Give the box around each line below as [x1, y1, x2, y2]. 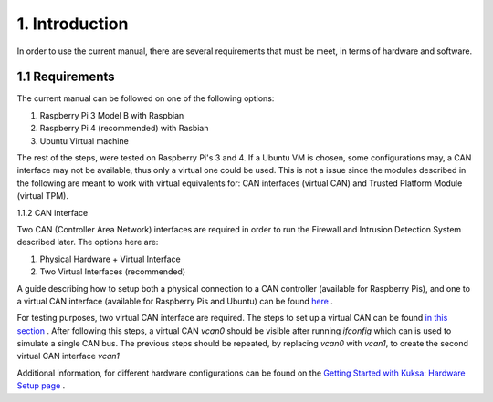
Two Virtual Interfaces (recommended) [39, 266, 186, 277]
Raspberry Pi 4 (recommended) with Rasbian [39, 123, 209, 134]
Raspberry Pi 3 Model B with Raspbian [39, 109, 184, 120]
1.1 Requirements [16, 69, 115, 85]
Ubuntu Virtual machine [39, 135, 130, 146]
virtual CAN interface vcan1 [16, 351, 121, 362]
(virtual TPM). [16, 191, 68, 201]
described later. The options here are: [16, 237, 159, 248]
